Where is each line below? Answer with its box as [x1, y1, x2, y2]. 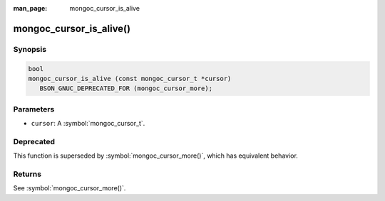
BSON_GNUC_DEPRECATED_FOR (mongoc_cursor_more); [39, 85, 213, 92]
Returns [13, 169, 42, 179]
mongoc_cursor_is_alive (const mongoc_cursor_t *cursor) [28, 75, 232, 82]
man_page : [13, 4, 48, 12]
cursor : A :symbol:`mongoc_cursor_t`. [31, 119, 145, 128]
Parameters [13, 104, 55, 114]
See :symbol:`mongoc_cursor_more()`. [13, 184, 126, 192]
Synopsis [13, 44, 46, 54]
